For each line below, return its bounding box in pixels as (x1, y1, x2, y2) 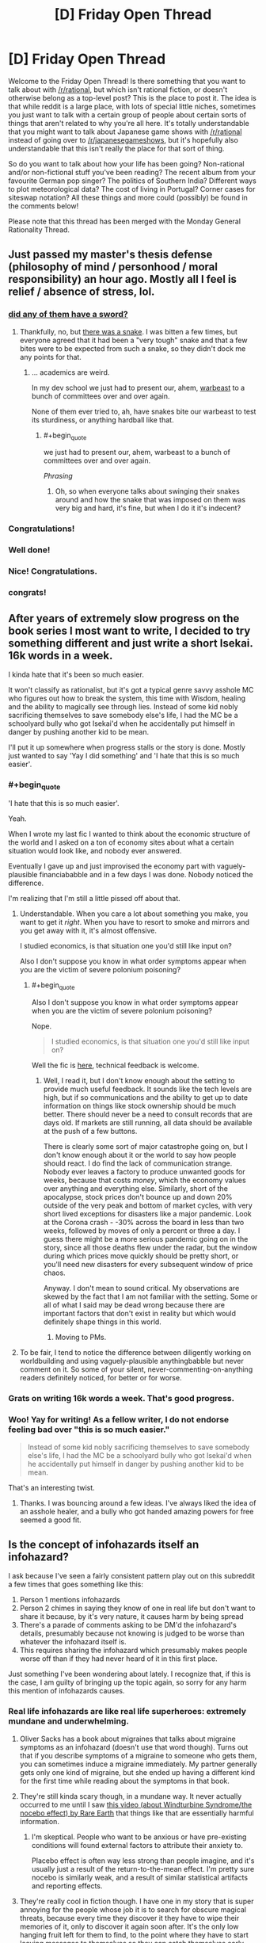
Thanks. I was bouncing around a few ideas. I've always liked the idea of (19, 1498, 256, 1507)
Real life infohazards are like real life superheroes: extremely (8, 1706, 247, 1717)
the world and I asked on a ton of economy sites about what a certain (8, 838, 234, 847)
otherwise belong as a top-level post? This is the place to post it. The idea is (8, 93, 257, 102)
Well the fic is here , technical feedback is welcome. (31, 1060, 199, 1071)
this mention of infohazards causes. (8, 1686, 125, 1696)
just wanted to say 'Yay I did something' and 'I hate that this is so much (8, 750, 240, 760)
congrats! (8, 587, 47, 598)
